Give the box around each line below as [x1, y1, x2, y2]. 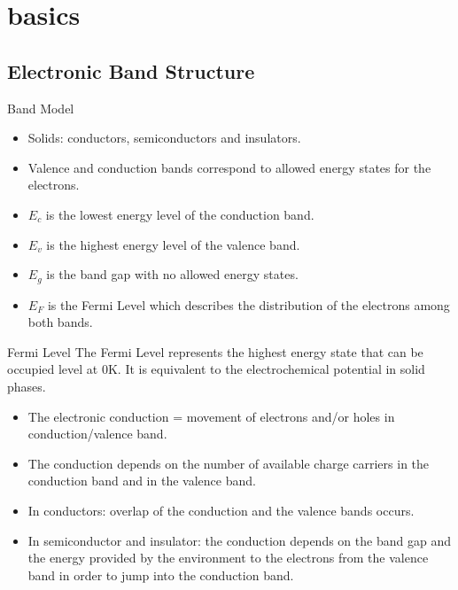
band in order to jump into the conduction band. [27, 565, 294, 584]
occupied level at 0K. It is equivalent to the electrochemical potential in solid [7, 360, 425, 378]
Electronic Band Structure [7, 57, 255, 84]
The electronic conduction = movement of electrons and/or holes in [27, 407, 395, 425]
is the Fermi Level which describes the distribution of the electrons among [47, 295, 450, 314]
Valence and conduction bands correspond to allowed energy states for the [27, 158, 431, 176]
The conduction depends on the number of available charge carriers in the [27, 454, 430, 472]
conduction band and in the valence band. [27, 471, 256, 490]
